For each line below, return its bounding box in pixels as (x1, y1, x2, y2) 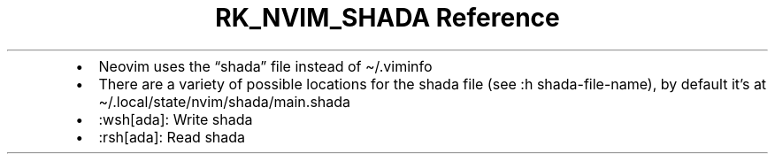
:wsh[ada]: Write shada (98, 110, 253, 128)
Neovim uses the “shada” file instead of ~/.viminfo (98, 57, 433, 75)
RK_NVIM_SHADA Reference (215, 3, 560, 33)
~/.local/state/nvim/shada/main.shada (98, 92, 351, 111)
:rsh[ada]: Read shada (98, 127, 246, 146)
